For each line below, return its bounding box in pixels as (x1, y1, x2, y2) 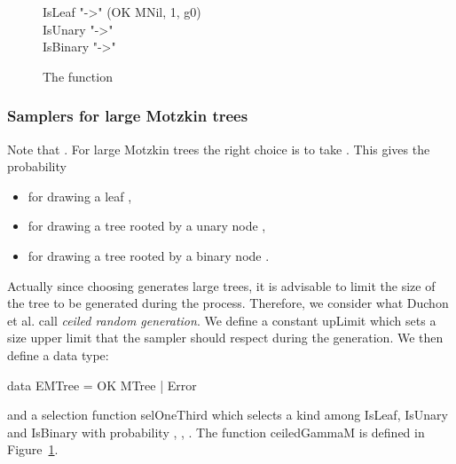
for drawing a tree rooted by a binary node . (28, 246, 270, 264)
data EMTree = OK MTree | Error (7, 375, 197, 394)
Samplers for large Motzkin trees (7, 105, 248, 127)
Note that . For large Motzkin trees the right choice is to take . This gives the (7, 139, 430, 158)
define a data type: (7, 345, 109, 364)
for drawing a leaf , (28, 186, 132, 205)
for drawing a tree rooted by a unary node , (28, 216, 266, 235)
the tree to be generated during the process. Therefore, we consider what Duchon (7, 294, 449, 312)
